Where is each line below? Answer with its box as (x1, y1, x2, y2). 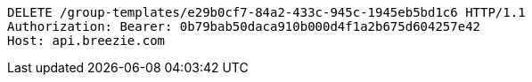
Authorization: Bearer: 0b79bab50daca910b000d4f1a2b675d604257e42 (7, 19, 481, 34)
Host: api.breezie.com (7, 34, 166, 48)
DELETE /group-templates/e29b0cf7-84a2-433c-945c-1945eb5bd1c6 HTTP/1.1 (7, 5, 526, 19)
